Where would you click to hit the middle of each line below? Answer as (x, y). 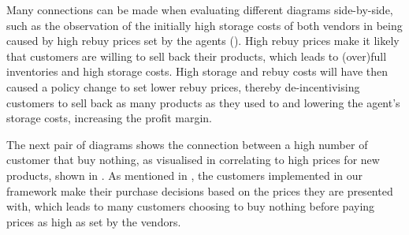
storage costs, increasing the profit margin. (110, 118)
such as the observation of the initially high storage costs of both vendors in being (204, 25)
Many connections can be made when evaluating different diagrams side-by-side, (200, 9)
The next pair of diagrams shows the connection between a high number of (187, 144)
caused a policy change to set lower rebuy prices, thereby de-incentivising (183, 86)
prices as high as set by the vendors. (94, 221)
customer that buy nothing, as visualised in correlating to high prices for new (193, 160)
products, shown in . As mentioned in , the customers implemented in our (184, 175)
